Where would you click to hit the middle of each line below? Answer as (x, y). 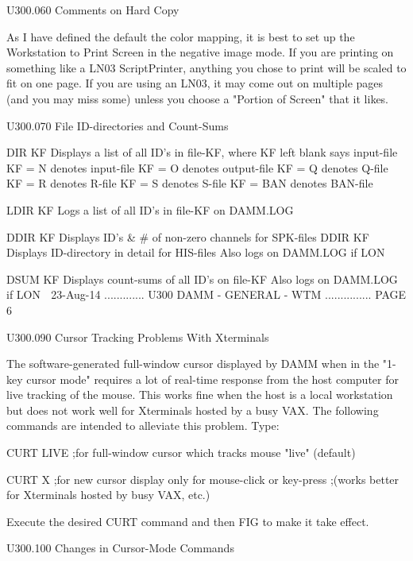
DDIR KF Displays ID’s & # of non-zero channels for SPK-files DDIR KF (188, 236)
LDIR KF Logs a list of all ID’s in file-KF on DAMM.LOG (150, 209)
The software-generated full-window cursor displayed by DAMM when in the (193, 364)
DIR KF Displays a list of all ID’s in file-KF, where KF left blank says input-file (202, 152)
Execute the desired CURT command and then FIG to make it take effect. (188, 521)
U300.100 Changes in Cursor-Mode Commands (120, 548)
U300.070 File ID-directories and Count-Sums (118, 125)
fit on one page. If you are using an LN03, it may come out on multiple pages (195, 83)
